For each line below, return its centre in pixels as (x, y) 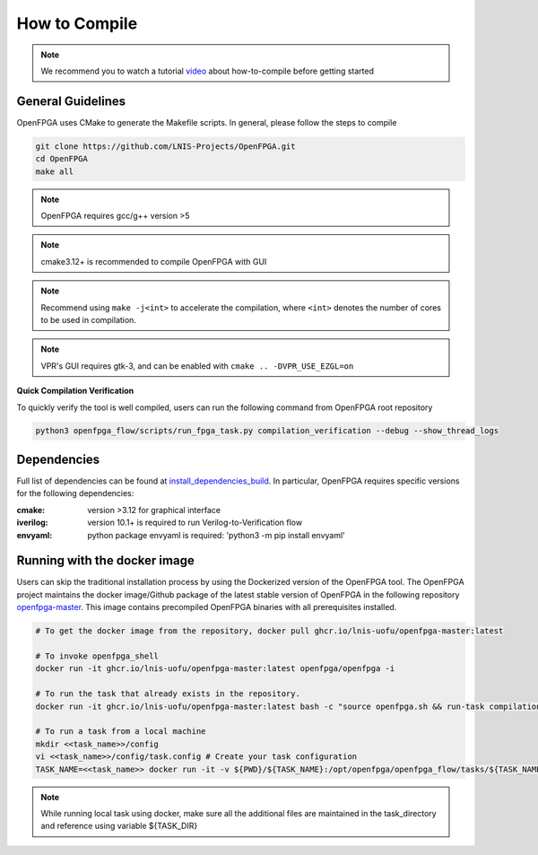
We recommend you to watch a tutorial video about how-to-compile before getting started (208, 71)
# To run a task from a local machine (121, 732)
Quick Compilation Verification (75, 391)
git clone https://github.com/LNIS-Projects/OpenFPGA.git (165, 146)
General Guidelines (71, 101)
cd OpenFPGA (62, 159)
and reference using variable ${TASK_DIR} (119, 826)
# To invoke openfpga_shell (97, 656)
